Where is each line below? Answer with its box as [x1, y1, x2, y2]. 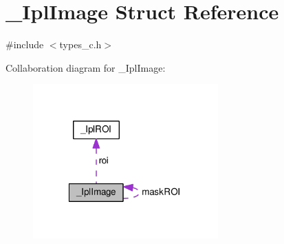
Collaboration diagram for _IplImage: [6, 60, 166, 74]
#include [6, 37, 44, 52]
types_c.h [59, 37, 102, 52]
